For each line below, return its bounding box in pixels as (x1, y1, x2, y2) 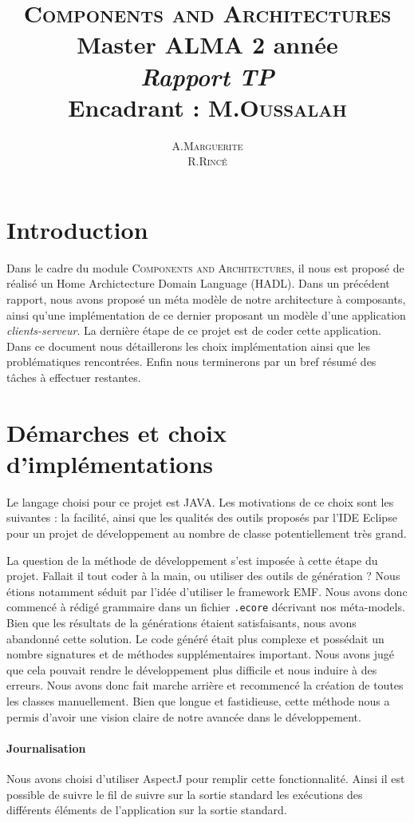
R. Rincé (187, 153, 227, 169)
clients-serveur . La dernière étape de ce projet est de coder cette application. (6, 322, 381, 339)
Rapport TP (140, 59, 274, 93)
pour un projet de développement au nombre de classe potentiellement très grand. (6, 525, 407, 542)
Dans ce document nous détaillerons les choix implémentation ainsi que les (6, 337, 371, 354)
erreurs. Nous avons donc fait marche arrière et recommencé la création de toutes (6, 677, 404, 694)
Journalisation (6, 739, 86, 756)
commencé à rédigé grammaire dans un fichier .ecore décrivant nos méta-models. (6, 598, 405, 615)
